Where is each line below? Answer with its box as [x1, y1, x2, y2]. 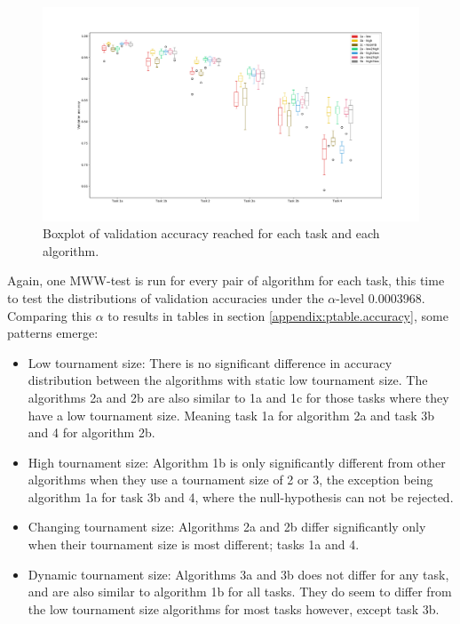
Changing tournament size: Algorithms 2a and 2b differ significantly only [28, 517, 426, 536]
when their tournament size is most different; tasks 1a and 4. [28, 535, 360, 554]
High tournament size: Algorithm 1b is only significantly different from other [28, 452, 446, 471]
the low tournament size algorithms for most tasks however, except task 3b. [28, 599, 440, 618]
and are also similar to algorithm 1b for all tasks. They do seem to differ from [28, 582, 452, 601]
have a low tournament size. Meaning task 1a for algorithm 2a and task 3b [28, 405, 435, 424]
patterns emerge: [7, 324, 99, 342]
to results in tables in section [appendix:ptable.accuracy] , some [107, 306, 448, 324]
